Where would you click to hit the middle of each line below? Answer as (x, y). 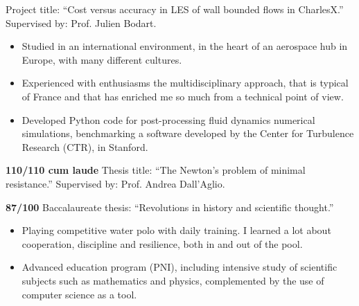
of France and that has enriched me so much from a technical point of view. (183, 96)
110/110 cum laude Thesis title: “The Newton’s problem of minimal (156, 170)
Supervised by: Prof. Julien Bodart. (81, 22)
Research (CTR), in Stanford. (85, 146)
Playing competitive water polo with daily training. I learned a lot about (176, 230)
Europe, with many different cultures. (102, 59)
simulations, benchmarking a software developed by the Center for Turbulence (188, 133)
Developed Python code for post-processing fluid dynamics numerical (168, 119)
